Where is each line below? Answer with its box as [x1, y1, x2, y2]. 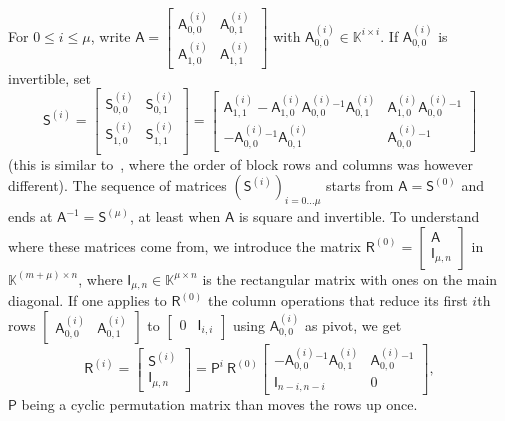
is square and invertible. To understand [238, 206, 480, 227]
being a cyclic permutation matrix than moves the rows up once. [21, 394, 418, 415]
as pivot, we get [304, 314, 402, 335]
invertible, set [8, 67, 91, 88]
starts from [326, 175, 394, 196]
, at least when [130, 206, 221, 227]
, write [90, 25, 131, 46]
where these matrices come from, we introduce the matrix [8, 235, 362, 256]
